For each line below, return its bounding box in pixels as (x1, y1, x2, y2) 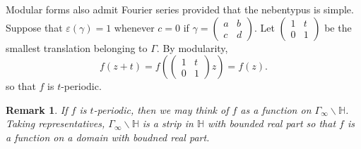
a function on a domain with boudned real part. (6, 129, 210, 144)
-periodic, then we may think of (93, 102, 229, 117)
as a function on (240, 102, 312, 117)
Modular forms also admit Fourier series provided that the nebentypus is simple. (6, 2, 354, 16)
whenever (114, 20, 155, 34)
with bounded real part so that (208, 116, 336, 131)
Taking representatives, (6, 116, 105, 131)
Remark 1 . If (6, 102, 68, 117)
